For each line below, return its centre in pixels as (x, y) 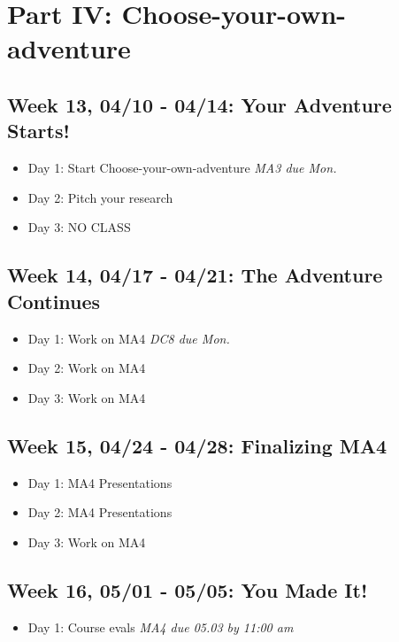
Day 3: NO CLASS (79, 227)
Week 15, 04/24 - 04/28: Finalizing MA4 (197, 445)
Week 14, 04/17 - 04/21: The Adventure (195, 275)
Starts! (38, 131)
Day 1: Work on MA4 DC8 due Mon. (129, 338)
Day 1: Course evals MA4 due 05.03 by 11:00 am (161, 627)
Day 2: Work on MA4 (87, 368)
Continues (54, 301)
